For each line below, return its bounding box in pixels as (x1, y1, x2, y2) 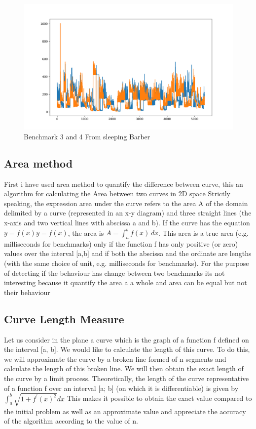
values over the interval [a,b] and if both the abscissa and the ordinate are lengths (4, 248, 252, 258)
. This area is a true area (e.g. (158, 227, 249, 238)
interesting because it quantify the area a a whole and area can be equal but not (4, 277, 247, 288)
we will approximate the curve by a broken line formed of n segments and (4, 353, 226, 364)
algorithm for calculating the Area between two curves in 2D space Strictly (4, 188, 231, 199)
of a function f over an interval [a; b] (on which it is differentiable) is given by (4, 383, 239, 393)
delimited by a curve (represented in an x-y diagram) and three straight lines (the (4, 208, 252, 218)
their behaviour (4, 287, 50, 297)
